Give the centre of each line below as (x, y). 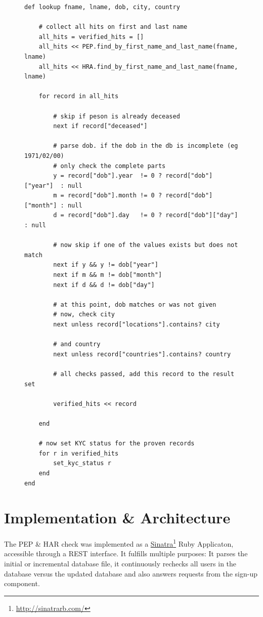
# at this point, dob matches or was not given (135, 304)
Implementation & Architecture (117, 518)
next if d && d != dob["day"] (104, 285)
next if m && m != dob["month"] (108, 275)
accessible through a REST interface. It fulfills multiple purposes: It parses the (126, 553)
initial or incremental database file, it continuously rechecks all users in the (120, 564)
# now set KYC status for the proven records (117, 444)
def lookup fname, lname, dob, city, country (102, 7)
